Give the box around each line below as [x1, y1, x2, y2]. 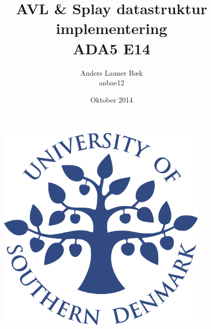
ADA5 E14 [73, 38, 151, 58]
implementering [56, 18, 167, 39]
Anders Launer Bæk [80, 67, 143, 78]
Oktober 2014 [90, 94, 133, 105]
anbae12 [99, 77, 124, 88]
